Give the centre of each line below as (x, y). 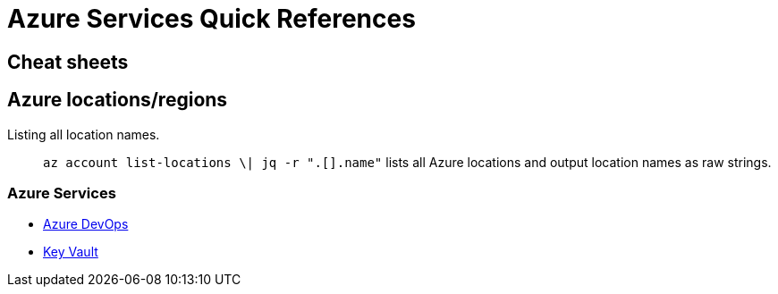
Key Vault (71, 252)
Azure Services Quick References (211, 19)
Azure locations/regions (118, 100)
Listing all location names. (84, 134)
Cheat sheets (68, 62)
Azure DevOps (86, 224)
